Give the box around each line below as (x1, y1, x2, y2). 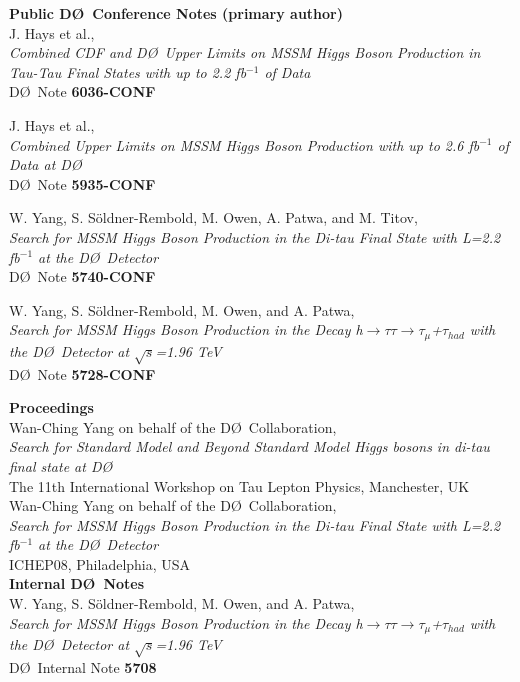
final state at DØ (9, 455, 113, 476)
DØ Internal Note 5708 (9, 656, 157, 677)
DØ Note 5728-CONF (9, 363, 156, 384)
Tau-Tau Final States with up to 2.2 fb (9, 61, 247, 82)
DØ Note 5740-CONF (9, 266, 156, 287)
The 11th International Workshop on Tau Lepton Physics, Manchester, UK (9, 475, 470, 496)
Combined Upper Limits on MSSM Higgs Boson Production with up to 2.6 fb (9, 134, 480, 155)
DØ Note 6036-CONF (9, 81, 156, 102)
